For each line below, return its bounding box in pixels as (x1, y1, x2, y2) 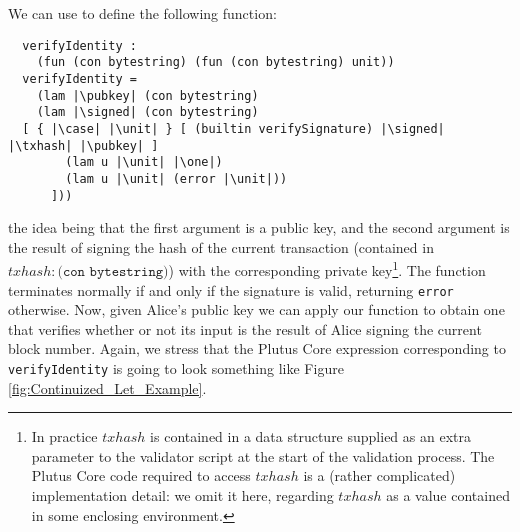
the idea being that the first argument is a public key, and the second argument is (8, 217, 510, 238)
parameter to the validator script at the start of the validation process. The (31, 445, 495, 466)
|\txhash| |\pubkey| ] (8, 138, 159, 153)
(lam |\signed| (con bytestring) (36, 105, 259, 120)
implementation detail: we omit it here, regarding (31, 485, 334, 506)
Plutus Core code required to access (31, 465, 251, 486)
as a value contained (386, 485, 510, 506)
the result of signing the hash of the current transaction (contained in (8, 236, 434, 257)
